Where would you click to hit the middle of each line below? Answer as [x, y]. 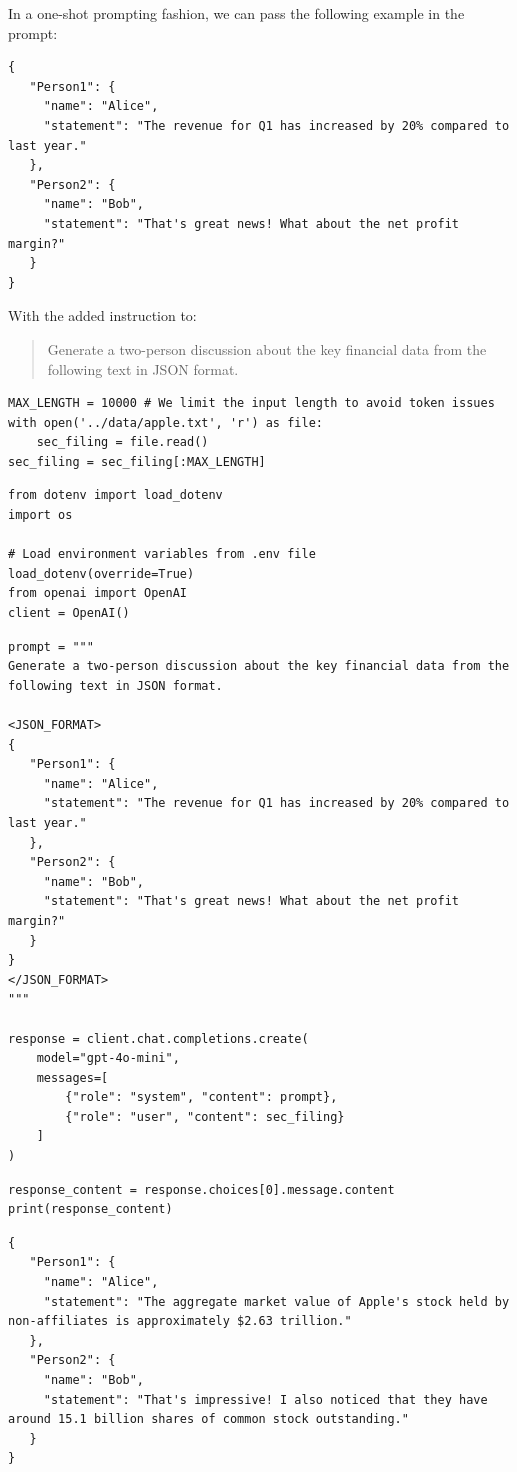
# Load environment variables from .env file [162, 554]
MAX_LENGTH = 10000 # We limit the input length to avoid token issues [251, 403]
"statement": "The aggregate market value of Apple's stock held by [276, 1301]
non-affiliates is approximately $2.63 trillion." [180, 1321]
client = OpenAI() [69, 613]
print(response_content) [90, 1209]
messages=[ [72, 1077]
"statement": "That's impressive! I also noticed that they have [265, 1399]
